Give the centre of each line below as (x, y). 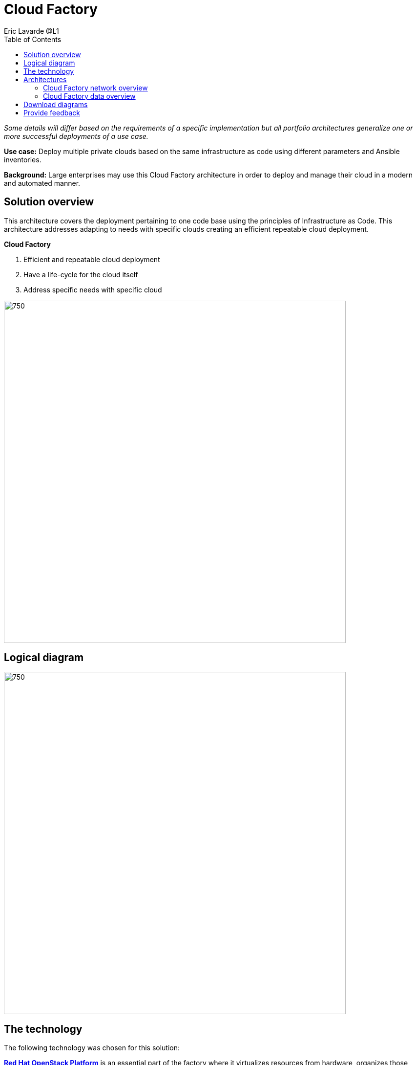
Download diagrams (56, 104)
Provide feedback (52, 112)
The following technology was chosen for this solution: (92, 1048)
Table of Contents (33, 39)
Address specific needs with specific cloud (93, 289)
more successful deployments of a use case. (76, 136)
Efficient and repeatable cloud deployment (92, 259)
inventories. (23, 159)
